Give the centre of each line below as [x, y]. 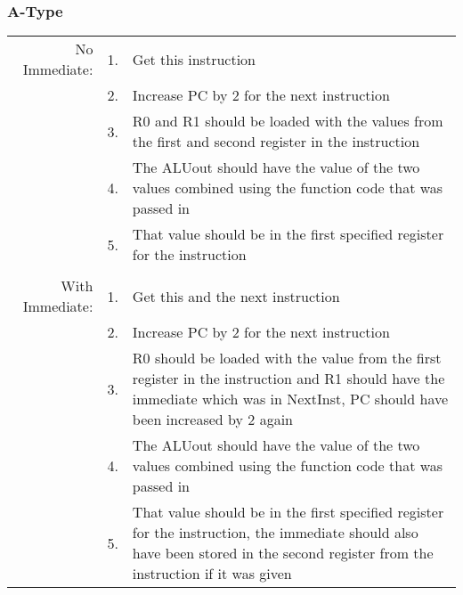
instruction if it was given [212, 574]
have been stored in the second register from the [283, 553]
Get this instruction [194, 59]
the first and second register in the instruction [276, 142]
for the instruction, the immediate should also [275, 533]
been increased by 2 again [212, 420]
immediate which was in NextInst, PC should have [290, 399]
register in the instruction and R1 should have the [288, 379]
